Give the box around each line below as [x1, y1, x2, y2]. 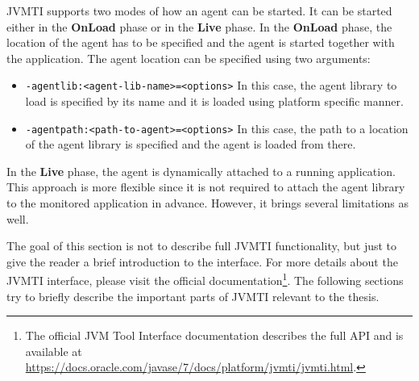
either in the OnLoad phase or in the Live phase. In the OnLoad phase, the [6, 18, 392, 35]
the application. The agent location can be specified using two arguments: [6, 49, 371, 66]
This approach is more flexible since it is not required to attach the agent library [6, 178, 405, 195]
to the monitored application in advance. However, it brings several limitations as [6, 195, 409, 211]
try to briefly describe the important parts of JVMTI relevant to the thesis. [6, 287, 380, 304]
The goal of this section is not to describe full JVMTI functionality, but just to [6, 237, 397, 254]
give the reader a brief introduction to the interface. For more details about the [6, 253, 398, 270]
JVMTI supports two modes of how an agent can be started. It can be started [6, 2, 392, 19]
